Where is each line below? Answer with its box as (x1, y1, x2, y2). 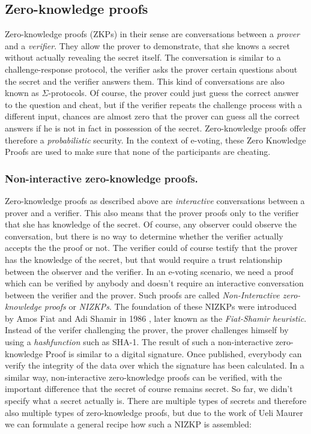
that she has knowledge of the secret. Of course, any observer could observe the (5, 218, 297, 231)
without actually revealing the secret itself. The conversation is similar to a (5, 51, 281, 64)
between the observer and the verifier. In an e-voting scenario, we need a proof (5, 265, 294, 277)
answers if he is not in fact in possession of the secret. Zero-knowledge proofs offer (5, 121, 306, 134)
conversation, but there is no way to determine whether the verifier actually (5, 229, 283, 242)
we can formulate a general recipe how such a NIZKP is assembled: (5, 418, 252, 430)
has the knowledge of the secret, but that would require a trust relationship (5, 253, 283, 265)
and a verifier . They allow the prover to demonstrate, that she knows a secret (5, 39, 291, 52)
